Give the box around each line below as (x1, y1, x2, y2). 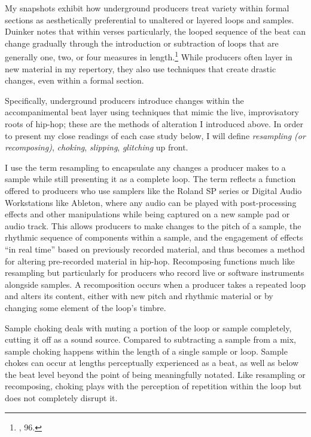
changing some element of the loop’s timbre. (5, 301, 166, 313)
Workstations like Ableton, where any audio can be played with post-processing (5, 196, 297, 208)
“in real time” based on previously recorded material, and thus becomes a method (5, 242, 305, 255)
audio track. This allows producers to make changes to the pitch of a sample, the (5, 219, 301, 232)
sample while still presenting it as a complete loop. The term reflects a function (5, 173, 296, 185)
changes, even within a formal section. (5, 74, 144, 87)
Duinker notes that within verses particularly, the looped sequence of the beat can (5, 25, 306, 38)
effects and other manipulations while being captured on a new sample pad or (5, 208, 290, 220)
